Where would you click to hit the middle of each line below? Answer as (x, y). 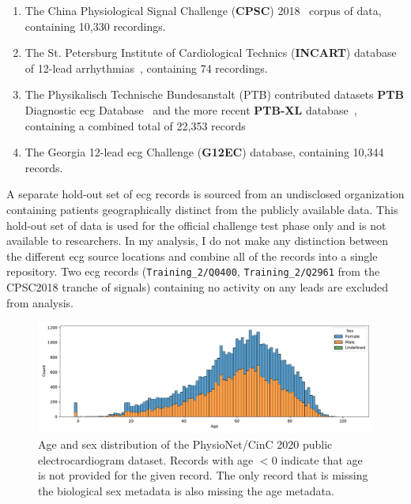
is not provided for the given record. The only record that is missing (203, 475)
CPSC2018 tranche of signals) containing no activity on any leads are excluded (198, 286)
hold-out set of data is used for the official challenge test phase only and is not (196, 225)
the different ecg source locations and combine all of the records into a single (192, 256)
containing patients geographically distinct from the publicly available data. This (202, 209)
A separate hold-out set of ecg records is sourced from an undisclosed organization (205, 194)
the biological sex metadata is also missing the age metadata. (186, 490)
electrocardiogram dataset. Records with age (146, 459)
